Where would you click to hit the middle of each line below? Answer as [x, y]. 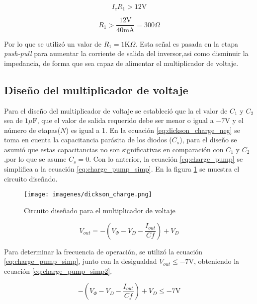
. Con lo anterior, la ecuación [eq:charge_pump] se [166, 159]
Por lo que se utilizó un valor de [53, 43]
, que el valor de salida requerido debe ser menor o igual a [125, 120]
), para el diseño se [208, 140]
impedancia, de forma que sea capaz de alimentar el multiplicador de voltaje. [121, 63]
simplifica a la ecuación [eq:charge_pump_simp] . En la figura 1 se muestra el [122, 169]
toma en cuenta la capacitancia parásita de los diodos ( [88, 140]
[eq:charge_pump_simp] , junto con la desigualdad [81, 261]
